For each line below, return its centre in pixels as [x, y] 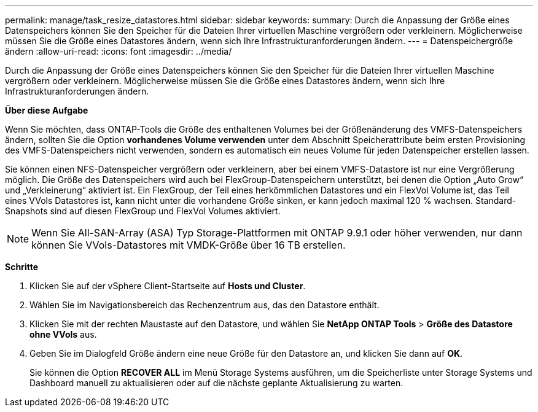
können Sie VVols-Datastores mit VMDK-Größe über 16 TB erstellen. [189, 245]
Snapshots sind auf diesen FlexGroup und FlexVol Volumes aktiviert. [143, 211]
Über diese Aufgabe [47, 110]
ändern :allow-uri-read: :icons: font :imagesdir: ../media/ [119, 51]
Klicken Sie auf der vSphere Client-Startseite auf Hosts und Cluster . [168, 286]
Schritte [21, 267]
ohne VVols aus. [63, 334]
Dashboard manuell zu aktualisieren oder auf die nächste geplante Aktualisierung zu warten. [216, 383]
